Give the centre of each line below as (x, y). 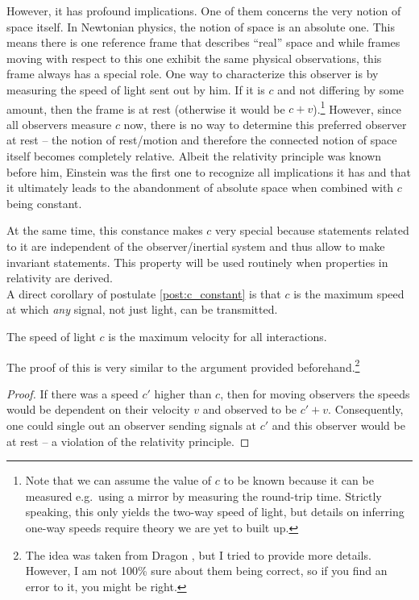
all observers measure (59, 124)
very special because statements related (312, 230)
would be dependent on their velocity (98, 409)
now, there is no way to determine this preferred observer (265, 124)
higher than (183, 393)
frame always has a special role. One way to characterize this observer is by (193, 74)
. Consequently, (366, 409)
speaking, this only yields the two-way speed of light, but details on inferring (215, 512)
